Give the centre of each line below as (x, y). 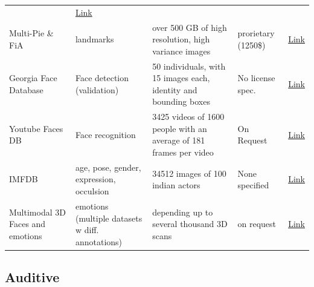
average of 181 (179, 140)
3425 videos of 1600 (188, 117)
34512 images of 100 (189, 173)
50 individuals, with (189, 66)
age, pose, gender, (108, 167)
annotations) (99, 241)
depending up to (183, 212)
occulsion (92, 191)
